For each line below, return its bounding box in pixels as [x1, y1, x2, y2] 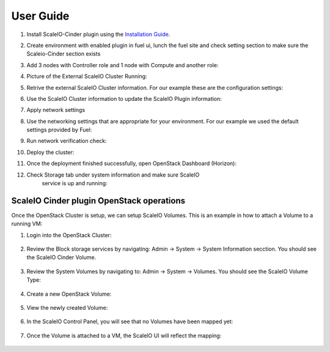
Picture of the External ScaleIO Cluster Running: [26, 73, 147, 80]
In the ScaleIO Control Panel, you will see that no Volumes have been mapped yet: [26, 318, 233, 325]
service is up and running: [42, 180, 108, 187]
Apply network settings [26, 106, 86, 114]
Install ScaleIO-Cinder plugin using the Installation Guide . [26, 31, 170, 38]
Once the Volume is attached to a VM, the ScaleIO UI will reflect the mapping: [26, 332, 222, 339]
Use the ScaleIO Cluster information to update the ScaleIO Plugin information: [26, 95, 222, 102]
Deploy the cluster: [26, 148, 75, 156]
